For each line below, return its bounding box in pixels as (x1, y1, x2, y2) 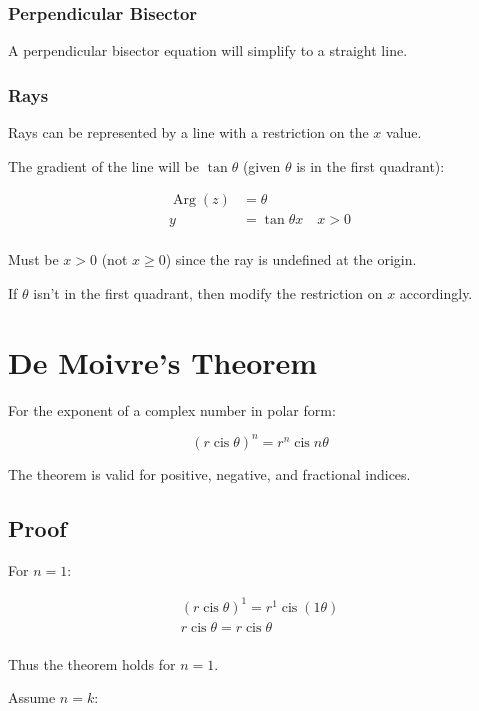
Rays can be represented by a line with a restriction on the (8, 122, 369, 143)
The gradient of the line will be (8, 155, 199, 176)
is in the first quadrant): (296, 155, 445, 176)
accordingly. (399, 282, 473, 303)
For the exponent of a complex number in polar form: (8, 399, 336, 420)
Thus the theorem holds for (8, 653, 176, 674)
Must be (8, 249, 59, 270)
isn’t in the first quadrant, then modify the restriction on (33, 282, 383, 303)
